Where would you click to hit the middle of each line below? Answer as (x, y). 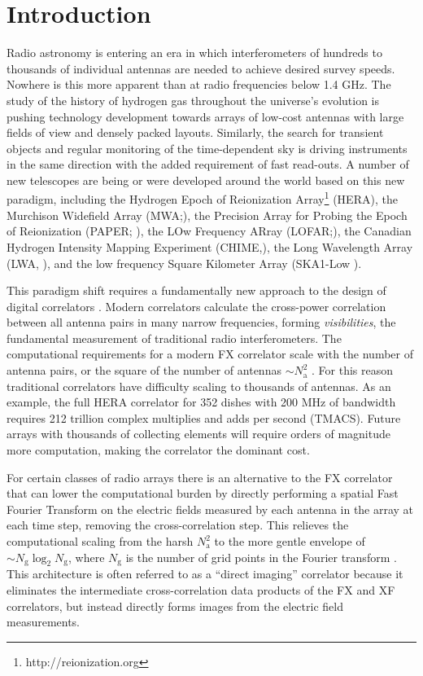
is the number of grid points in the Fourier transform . (261, 557)
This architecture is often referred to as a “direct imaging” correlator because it (205, 574)
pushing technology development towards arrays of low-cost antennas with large (205, 116)
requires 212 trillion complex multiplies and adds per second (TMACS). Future (204, 417)
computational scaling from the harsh (100, 541)
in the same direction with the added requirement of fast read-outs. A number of (208, 164)
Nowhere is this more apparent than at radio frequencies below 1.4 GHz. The (199, 84)
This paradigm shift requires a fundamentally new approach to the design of (196, 290)
